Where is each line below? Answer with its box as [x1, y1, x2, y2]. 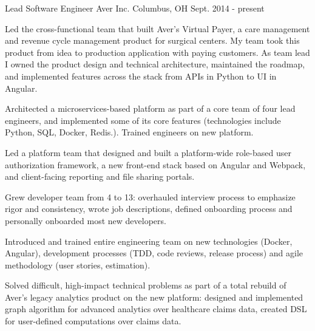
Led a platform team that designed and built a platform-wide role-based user [5, 146, 291, 159]
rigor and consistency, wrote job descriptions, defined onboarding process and [5, 202, 293, 215]
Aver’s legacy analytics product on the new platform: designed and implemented [5, 290, 303, 303]
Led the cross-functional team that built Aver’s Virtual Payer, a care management [5, 22, 310, 35]
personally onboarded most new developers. [5, 214, 166, 227]
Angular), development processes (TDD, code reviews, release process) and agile [5, 247, 303, 259]
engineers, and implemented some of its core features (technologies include [5, 114, 281, 126]
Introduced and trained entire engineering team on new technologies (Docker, [5, 234, 293, 247]
